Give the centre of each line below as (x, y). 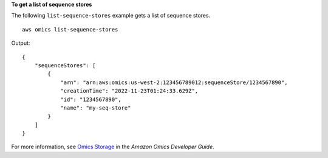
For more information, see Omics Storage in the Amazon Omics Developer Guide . (113, 147)
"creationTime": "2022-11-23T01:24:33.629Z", (129, 91)
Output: (21, 43)
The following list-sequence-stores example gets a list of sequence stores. (111, 16)
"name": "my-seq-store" (96, 108)
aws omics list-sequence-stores (70, 29)
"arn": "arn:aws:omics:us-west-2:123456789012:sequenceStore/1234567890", (174, 82)
